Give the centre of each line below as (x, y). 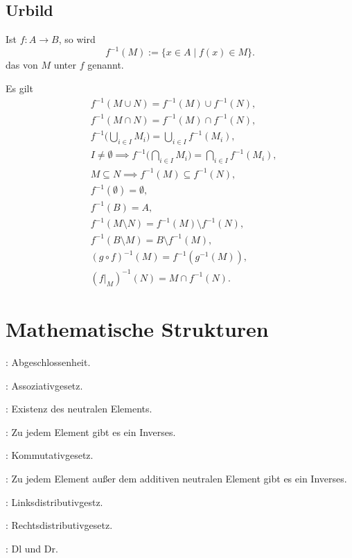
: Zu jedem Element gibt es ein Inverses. (91, 431)
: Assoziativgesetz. (44, 385)
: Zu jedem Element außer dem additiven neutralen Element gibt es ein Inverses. (176, 479)
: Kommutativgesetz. (50, 455)
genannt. (106, 65)
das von (22, 65)
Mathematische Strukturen (137, 329)
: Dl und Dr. (32, 548)
